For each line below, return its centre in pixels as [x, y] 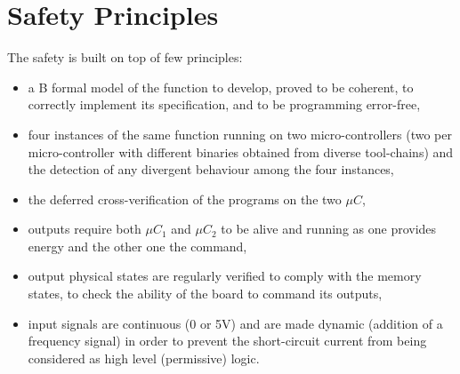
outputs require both [85, 229]
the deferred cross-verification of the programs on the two [185, 199]
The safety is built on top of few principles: [125, 57]
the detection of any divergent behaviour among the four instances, [211, 169]
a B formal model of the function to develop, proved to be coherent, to [221, 87]
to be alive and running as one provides [329, 229]
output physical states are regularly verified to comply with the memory [225, 276]
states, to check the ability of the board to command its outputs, [205, 294]
